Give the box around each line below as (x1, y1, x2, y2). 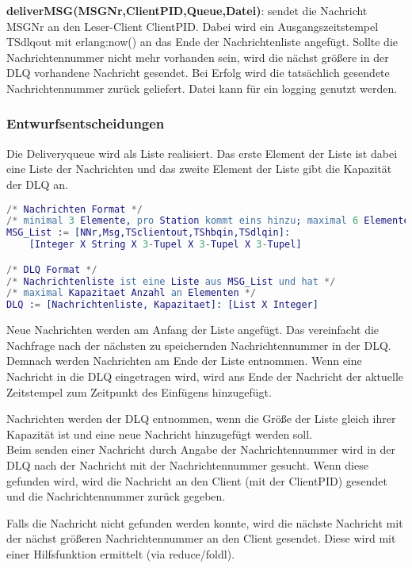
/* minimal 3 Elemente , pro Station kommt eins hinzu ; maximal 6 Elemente (6, 215, 410, 227)
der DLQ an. (6, 175, 68, 192)
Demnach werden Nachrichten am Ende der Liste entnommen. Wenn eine (6, 352, 362, 369)
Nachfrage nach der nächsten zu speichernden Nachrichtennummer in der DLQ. (6, 336, 391, 353)
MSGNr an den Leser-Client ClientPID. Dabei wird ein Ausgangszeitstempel (6, 17, 379, 34)
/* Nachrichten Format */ (6, 203, 143, 215)
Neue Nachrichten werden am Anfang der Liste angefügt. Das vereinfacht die (6, 321, 380, 338)
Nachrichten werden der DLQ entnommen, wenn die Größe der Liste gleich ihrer (6, 410, 396, 427)
